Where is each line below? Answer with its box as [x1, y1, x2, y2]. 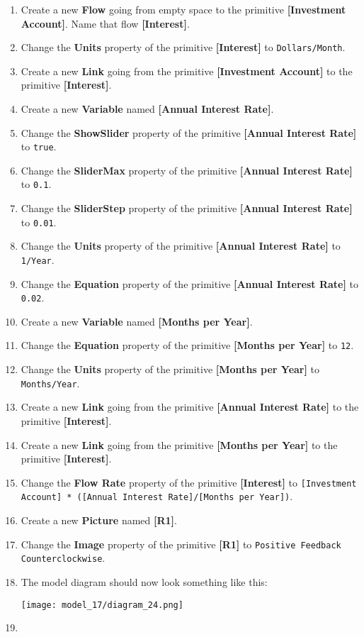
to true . [21, 139, 57, 154]
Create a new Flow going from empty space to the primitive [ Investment [21, 2, 346, 16]
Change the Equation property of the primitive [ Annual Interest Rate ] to [21, 276, 358, 291]
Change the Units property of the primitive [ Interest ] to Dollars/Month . [21, 40, 346, 55]
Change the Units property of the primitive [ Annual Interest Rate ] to [21, 238, 341, 253]
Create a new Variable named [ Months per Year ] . [21, 314, 253, 328]
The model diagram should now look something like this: [21, 574, 268, 589]
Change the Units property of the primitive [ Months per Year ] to [21, 362, 320, 377]
